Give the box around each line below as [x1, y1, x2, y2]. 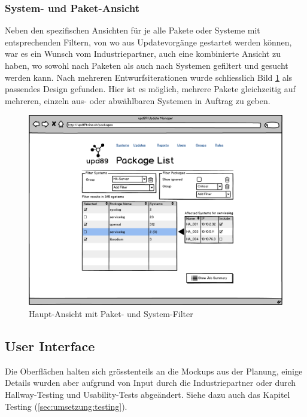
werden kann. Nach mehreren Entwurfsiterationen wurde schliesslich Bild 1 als [5, 71, 293, 83]
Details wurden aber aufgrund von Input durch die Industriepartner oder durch [5, 376, 296, 389]
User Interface [5, 336, 95, 355]
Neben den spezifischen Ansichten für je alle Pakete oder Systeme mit [5, 24, 260, 36]
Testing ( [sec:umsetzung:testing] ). [5, 400, 127, 412]
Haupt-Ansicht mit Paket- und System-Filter [29, 307, 193, 319]
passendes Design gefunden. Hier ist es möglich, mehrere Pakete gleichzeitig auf [5, 83, 296, 95]
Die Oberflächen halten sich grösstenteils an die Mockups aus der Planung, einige [5, 364, 303, 377]
